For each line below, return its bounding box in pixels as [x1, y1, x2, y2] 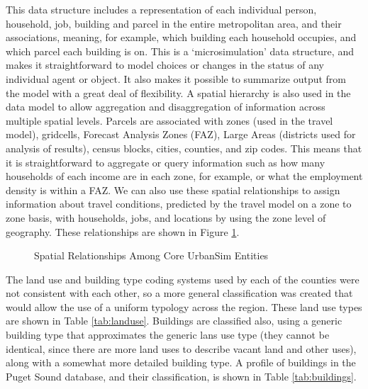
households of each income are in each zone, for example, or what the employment [6, 169, 363, 184]
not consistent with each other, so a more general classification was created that [6, 286, 353, 300]
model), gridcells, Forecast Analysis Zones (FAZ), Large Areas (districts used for [6, 127, 356, 142]
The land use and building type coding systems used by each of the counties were [6, 271, 359, 286]
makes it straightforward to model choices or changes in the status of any [6, 57, 324, 72]
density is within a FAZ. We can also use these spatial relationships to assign [6, 182, 340, 197]
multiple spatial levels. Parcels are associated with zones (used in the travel [6, 113, 333, 128]
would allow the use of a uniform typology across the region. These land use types [6, 299, 362, 314]
